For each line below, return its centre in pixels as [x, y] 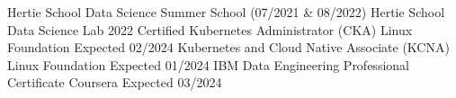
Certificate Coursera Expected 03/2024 [115, 82]
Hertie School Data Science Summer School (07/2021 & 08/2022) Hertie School [226, 12]
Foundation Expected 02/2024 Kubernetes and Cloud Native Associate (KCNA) [228, 47]
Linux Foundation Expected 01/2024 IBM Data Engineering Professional [208, 64]
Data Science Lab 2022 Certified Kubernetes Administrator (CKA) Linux [210, 29]
